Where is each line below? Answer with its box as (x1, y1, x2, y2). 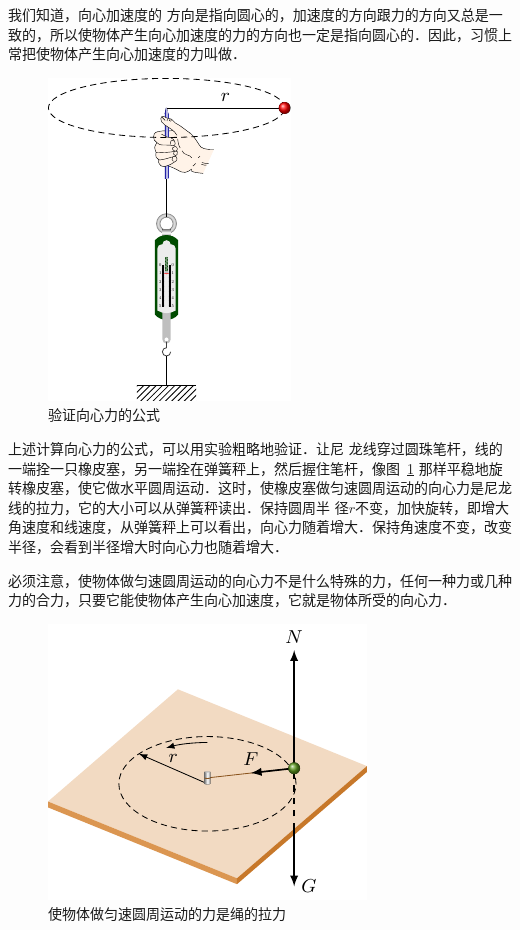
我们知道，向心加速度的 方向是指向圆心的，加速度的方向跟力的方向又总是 (8, 4, 489, 24)
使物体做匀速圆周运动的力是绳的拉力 (48, 903, 286, 924)
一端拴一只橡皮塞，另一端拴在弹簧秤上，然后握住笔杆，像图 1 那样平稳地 (8, 457, 489, 478)
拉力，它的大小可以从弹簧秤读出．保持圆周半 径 (35, 496, 349, 517)
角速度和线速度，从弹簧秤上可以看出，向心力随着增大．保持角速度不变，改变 (8, 516, 512, 537)
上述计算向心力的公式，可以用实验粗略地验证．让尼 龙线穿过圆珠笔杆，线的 (8, 437, 503, 458)
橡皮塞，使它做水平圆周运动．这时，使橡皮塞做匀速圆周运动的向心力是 (21, 477, 484, 498)
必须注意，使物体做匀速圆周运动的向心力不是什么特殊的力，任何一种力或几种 (8, 569, 512, 590)
